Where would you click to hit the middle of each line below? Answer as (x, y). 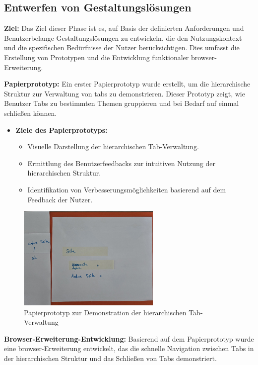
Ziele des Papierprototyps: (62, 130)
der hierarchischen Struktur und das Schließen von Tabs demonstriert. (110, 358)
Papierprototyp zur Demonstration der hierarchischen (105, 312)
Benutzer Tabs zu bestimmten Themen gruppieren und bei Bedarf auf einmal (122, 103)
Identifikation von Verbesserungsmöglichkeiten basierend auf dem (127, 189)
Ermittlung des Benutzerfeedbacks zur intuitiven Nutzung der (121, 163)
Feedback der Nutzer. (60, 199)
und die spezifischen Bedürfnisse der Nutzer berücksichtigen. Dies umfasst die (122, 47)
